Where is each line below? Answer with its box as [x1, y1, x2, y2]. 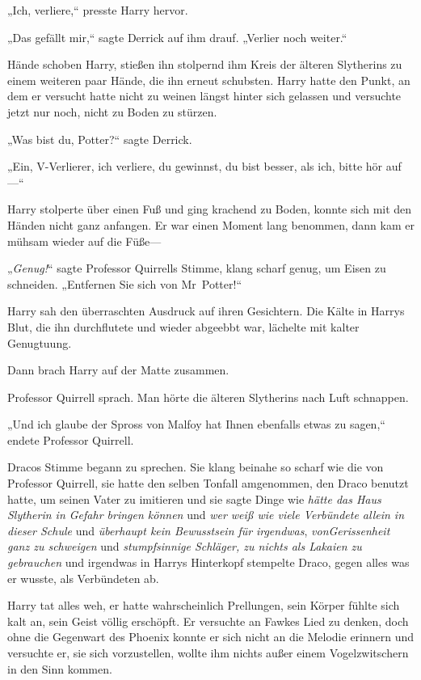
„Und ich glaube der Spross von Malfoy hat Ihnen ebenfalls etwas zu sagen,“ [7, 416, 385, 433]
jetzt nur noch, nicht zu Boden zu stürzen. [7, 103, 217, 120]
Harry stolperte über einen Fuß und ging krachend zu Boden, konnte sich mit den [7, 201, 412, 218]
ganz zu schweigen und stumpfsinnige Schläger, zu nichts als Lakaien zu [7, 538, 362, 555]
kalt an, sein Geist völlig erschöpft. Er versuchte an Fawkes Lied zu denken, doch [7, 612, 409, 629]
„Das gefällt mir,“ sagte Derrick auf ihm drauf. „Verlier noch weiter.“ [7, 28, 347, 45]
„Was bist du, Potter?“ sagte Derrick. [7, 130, 192, 147]
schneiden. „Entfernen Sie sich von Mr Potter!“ [7, 275, 242, 292]
